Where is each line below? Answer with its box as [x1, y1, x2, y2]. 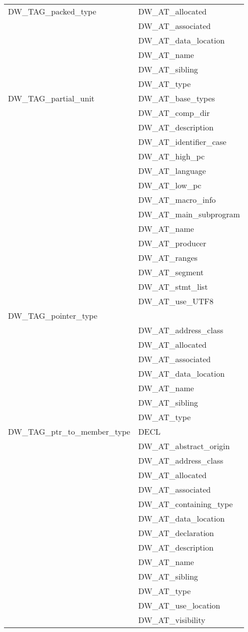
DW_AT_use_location [138, 600, 221, 611]
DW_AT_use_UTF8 [138, 295, 214, 307]
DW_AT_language [138, 165, 206, 176]
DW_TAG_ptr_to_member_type [8, 426, 130, 437]
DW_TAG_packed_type [8, 5, 96, 17]
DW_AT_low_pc [138, 179, 202, 191]
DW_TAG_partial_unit [8, 92, 95, 104]
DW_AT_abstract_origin [138, 440, 230, 452]
